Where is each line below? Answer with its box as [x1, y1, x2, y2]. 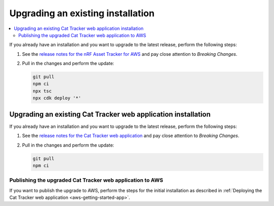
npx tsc [32, 88, 52, 94]
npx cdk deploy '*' [32, 95, 81, 101]
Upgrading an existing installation [9, 8, 155, 19]
